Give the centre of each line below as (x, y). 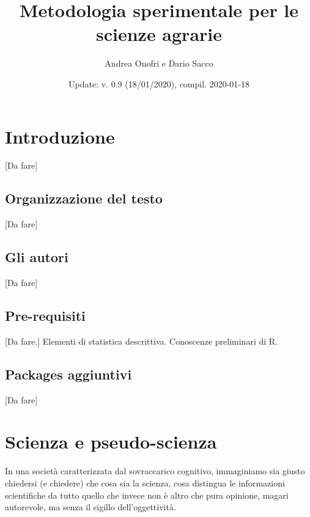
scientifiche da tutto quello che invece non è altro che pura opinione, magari (147, 495)
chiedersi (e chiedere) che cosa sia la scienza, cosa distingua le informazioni (145, 482)
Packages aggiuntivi (68, 374)
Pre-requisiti (45, 316)
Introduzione (60, 136)
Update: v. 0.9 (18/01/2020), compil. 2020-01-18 (159, 83)
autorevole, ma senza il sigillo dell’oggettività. (90, 507)
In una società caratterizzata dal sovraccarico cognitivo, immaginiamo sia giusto (155, 471)
